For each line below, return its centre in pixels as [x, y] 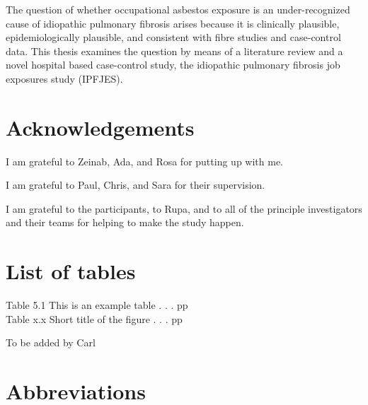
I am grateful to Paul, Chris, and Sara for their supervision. [136, 185]
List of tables [71, 271]
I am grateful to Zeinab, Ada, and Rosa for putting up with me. [144, 161]
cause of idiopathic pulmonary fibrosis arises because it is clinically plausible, [173, 23]
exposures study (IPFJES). [64, 78]
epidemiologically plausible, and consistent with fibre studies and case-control [173, 37]
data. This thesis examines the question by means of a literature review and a [174, 51]
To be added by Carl [51, 342]
